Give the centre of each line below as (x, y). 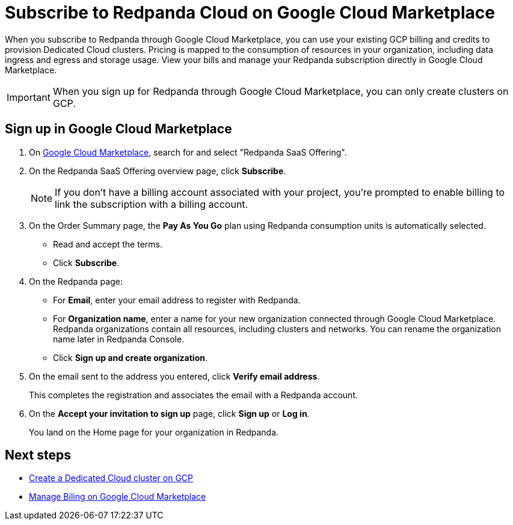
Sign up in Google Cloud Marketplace (118, 129)
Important (29, 97)
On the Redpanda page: (76, 281)
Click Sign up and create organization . (131, 357)
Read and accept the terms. (108, 244)
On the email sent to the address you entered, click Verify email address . (174, 376)
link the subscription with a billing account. (152, 204)
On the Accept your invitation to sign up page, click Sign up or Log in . (169, 413)
